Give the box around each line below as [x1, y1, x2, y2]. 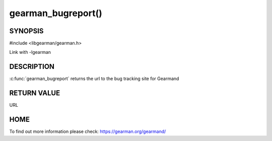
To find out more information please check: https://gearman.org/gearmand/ [9, 128, 166, 134]
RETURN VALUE [9, 89, 60, 98]
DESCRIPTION [9, 62, 55, 71]
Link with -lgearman [9, 49, 51, 55]
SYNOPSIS [9, 27, 44, 35]
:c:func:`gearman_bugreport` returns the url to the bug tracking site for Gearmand [9, 76, 179, 82]
